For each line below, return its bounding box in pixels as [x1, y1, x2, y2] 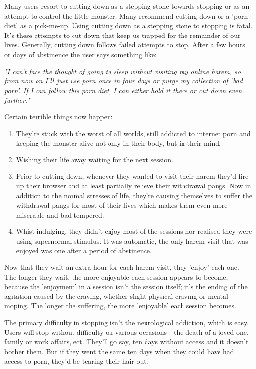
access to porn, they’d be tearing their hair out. [4, 356, 148, 366]
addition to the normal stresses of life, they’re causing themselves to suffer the [16, 190, 253, 200]
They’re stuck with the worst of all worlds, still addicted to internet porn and [16, 128, 251, 138]
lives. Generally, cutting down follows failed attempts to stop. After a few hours [4, 39, 245, 50]
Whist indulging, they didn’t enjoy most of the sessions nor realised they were [16, 226, 252, 236]
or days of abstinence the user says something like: [4, 49, 157, 59]
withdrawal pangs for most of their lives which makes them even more [16, 200, 228, 210]
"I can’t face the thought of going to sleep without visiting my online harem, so [4, 66, 241, 76]
